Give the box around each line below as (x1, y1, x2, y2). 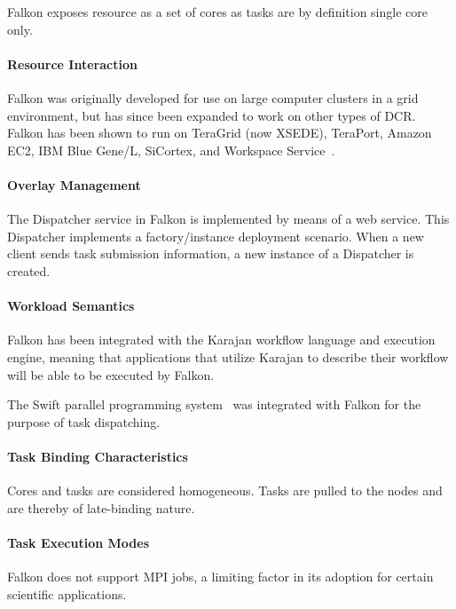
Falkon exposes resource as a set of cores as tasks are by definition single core (7, 3, 428, 20)
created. (7, 261, 51, 280)
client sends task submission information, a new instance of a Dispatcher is (7, 244, 414, 263)
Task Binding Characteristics (7, 447, 188, 465)
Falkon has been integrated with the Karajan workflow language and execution (7, 330, 436, 349)
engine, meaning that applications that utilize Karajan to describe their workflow (7, 347, 449, 366)
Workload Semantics (7, 297, 135, 315)
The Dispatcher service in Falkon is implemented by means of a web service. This (7, 210, 450, 228)
